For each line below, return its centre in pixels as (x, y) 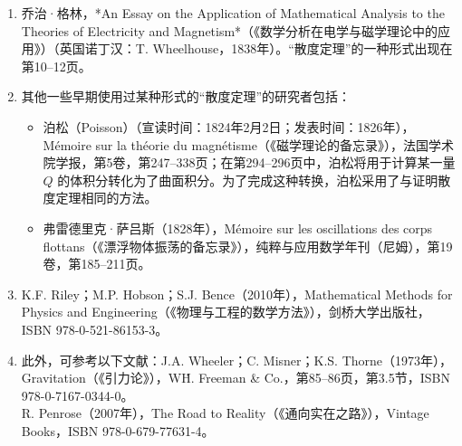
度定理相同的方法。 (100, 198)
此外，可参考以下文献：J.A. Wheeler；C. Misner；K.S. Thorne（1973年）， (237, 360)
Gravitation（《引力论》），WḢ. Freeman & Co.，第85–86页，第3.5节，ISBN (236, 378)
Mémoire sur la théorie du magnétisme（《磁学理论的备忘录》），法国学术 (248, 144)
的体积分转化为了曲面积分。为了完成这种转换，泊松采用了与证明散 (254, 180)
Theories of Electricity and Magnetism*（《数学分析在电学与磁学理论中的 (230, 30)
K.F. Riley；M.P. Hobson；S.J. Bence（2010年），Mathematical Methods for (237, 294)
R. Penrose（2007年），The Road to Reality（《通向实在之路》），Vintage (225, 413)
